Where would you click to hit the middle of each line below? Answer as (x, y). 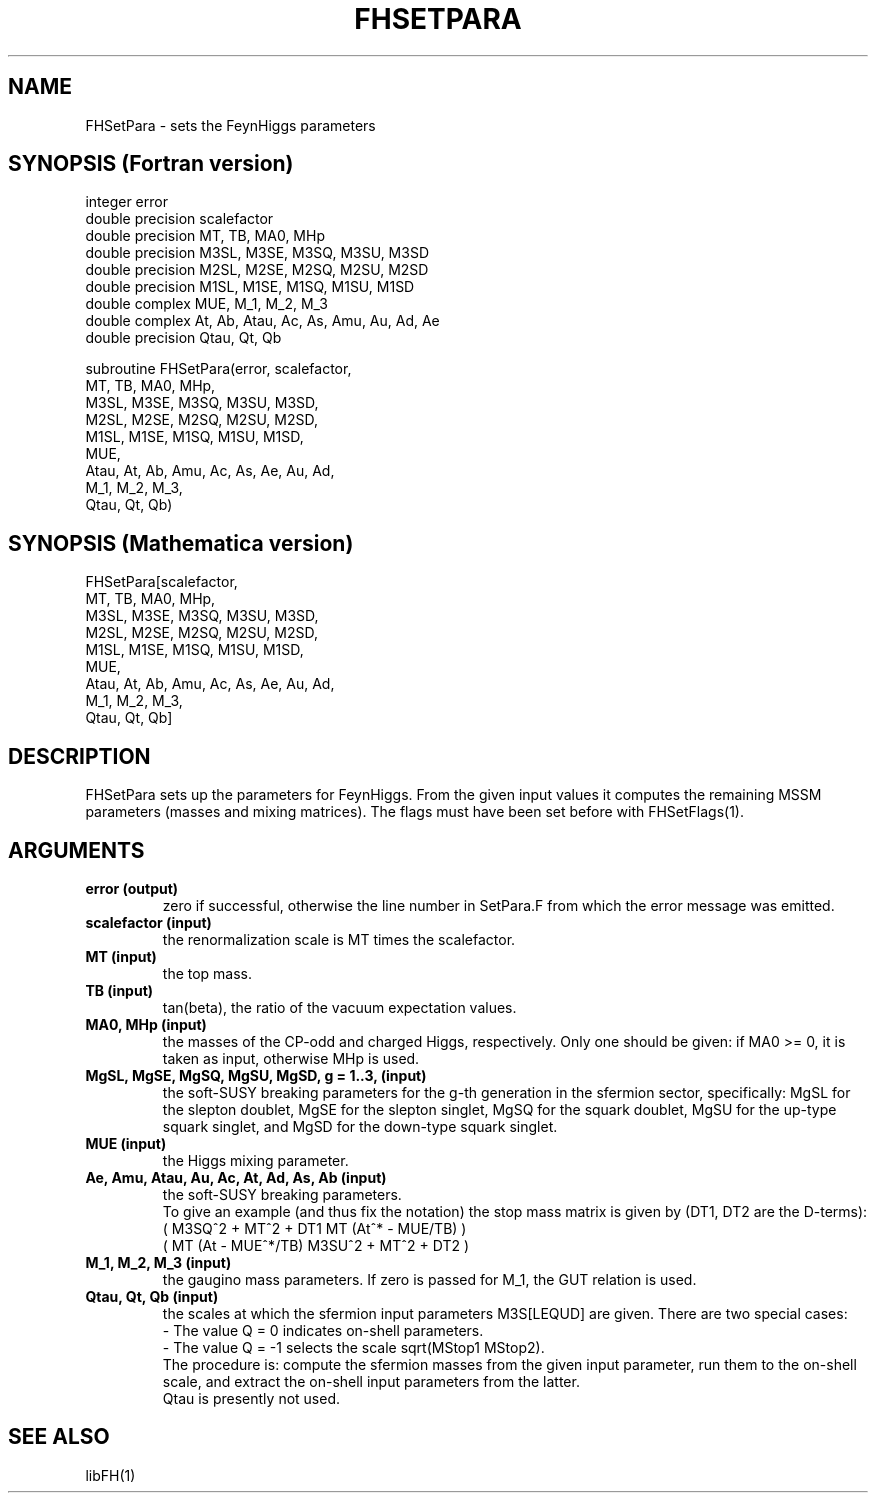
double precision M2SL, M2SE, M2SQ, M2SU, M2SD (257, 270)
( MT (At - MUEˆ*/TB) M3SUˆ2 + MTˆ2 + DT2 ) (316, 1245)
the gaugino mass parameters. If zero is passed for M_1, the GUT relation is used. (429, 1279)
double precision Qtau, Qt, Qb (183, 338)
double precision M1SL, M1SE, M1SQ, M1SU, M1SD (250, 287)
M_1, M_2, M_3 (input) (158, 1262)
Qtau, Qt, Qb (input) (152, 1296)
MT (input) (121, 956)
